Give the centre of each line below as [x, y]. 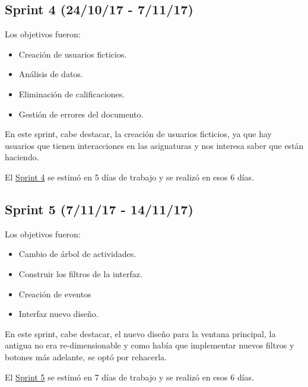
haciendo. [22, 157]
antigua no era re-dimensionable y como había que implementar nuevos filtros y [150, 345]
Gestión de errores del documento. [81, 114]
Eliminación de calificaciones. [72, 93]
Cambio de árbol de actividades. [77, 254]
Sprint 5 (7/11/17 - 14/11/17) [99, 209]
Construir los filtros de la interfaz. [80, 273]
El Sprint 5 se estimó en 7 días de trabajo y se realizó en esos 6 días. [130, 377]
